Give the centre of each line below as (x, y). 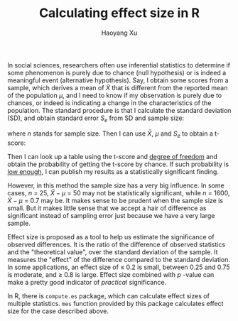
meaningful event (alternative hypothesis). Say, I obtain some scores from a (118, 80)
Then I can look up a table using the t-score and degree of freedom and (113, 156)
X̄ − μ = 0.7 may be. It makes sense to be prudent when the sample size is (115, 200)
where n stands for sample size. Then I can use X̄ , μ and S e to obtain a (110, 134)
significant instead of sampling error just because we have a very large (111, 215)
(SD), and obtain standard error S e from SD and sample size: (96, 119)
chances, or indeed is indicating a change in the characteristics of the (109, 103)
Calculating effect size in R (119, 13)
